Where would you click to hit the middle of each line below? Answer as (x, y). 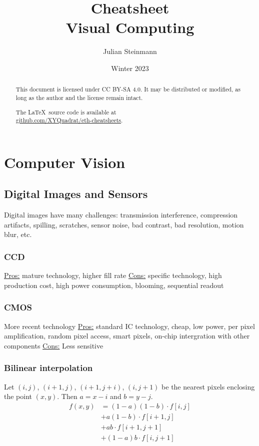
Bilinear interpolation (48, 368)
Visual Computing (130, 27)
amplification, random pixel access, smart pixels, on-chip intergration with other (127, 336)
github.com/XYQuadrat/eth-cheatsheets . (69, 120)
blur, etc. (18, 234)
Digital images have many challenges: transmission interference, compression (121, 215)
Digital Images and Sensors (76, 194)
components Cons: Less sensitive (54, 345)
